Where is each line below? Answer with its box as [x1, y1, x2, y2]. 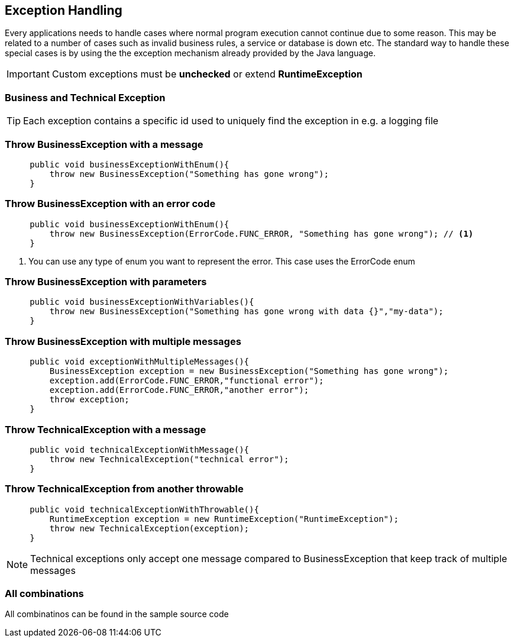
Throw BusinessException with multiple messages [5, 335, 241, 347]
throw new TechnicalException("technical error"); [49, 454, 289, 464]
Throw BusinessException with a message [5, 138, 203, 150]
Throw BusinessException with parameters [5, 276, 207, 288]
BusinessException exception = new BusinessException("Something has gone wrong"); [49, 366, 449, 376]
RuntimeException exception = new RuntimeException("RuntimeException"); [49, 514, 399, 524]
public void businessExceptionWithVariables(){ [30, 297, 254, 307]
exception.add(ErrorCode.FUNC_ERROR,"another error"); [49, 385, 309, 395]
